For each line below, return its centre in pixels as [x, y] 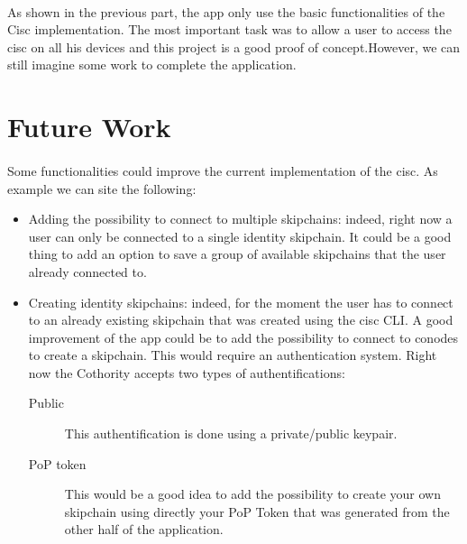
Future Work [89, 127]
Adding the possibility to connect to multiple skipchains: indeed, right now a [240, 219]
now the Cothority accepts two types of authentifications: [187, 372]
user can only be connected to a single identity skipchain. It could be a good [240, 236]
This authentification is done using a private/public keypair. [231, 433]
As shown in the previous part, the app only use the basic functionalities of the [226, 11]
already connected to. [87, 271]
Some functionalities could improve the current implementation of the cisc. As [223, 170]
